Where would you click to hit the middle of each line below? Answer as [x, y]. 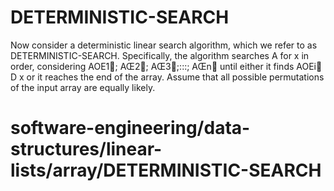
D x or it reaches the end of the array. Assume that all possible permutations [167, 77]
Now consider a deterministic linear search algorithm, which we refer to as [164, 45]
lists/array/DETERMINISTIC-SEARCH [166, 170]
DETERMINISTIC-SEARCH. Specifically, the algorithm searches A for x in [160, 55]
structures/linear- [86, 149]
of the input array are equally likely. [83, 87]
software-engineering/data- [130, 128]
